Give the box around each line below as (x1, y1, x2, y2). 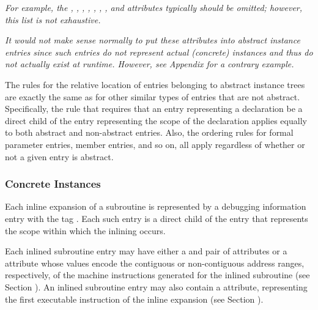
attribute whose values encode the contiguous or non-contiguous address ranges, (5, 256, 305, 269)
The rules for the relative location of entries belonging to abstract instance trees (5, 78, 305, 90)
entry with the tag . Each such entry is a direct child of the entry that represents (5, 212, 308, 224)
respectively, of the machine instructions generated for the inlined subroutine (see (5, 268, 310, 281)
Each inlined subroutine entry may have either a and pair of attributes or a (5, 245, 287, 257)
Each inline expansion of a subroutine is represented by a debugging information (5, 200, 306, 213)
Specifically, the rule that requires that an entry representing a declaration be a (5, 102, 303, 115)
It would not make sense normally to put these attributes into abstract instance (5, 34, 300, 46)
